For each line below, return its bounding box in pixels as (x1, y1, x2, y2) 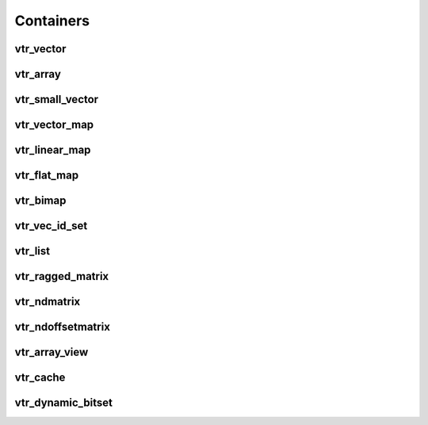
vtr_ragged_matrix (14, 270, 109, 283)
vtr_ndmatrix (14, 295, 81, 308)
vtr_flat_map (14, 169, 79, 182)
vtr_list (14, 244, 51, 258)
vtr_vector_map (14, 118, 94, 132)
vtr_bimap (14, 194, 67, 208)
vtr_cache (14, 371, 66, 385)
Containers (14, 12, 90, 29)
